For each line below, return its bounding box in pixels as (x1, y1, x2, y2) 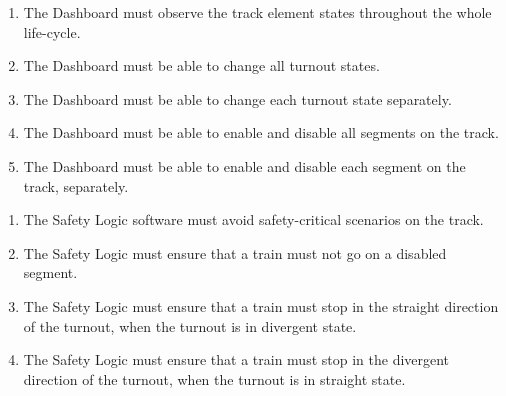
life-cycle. (23, 21, 81, 42)
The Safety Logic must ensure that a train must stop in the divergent (23, 349, 450, 370)
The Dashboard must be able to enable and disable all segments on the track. (23, 122, 499, 143)
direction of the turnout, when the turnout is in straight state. (23, 368, 406, 389)
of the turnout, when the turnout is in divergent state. (23, 315, 357, 336)
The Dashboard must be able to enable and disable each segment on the (23, 155, 466, 176)
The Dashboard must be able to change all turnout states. (23, 55, 380, 76)
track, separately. (23, 175, 129, 196)
